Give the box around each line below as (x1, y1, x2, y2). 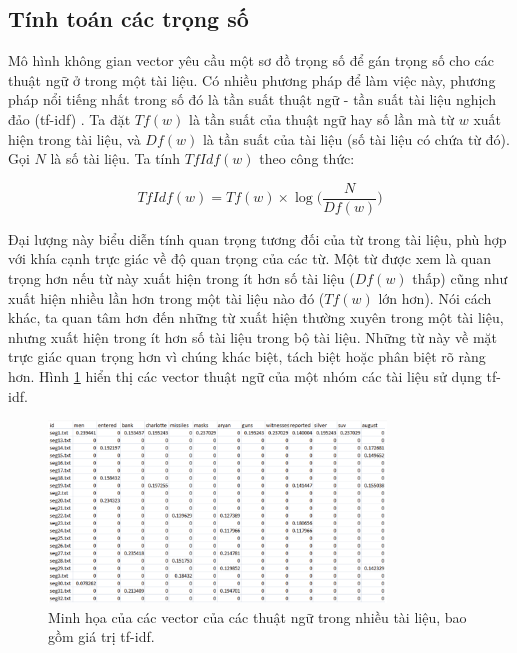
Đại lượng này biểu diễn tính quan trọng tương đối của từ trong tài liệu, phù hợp (8, 228, 507, 249)
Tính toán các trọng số (8, 3, 249, 34)
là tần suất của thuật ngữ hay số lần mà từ (189, 108, 455, 129)
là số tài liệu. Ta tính (50, 148, 181, 169)
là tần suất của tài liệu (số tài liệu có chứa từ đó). (202, 128, 510, 149)
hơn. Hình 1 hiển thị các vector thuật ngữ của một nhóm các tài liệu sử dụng (8, 365, 482, 386)
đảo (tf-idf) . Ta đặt (8, 108, 131, 129)
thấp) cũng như (412, 268, 508, 289)
